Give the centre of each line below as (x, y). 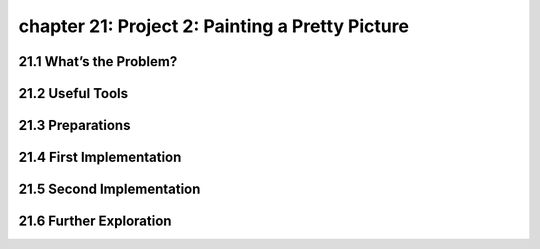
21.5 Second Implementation (109, 189)
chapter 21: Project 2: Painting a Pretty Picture (214, 26)
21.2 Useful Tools (73, 93)
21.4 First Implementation (100, 157)
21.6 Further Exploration (95, 221)
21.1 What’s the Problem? (98, 61)
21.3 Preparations (74, 125)
